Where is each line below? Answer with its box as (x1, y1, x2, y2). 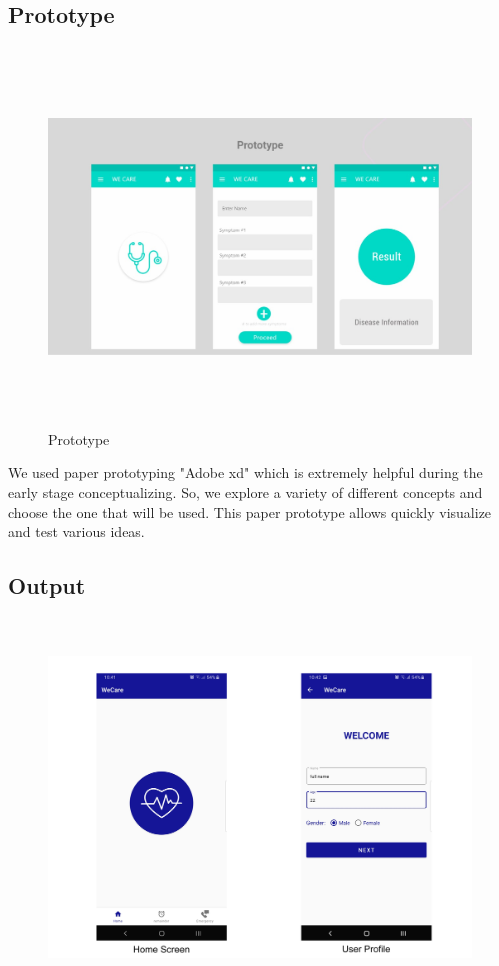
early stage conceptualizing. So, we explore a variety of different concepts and (8, 481, 483, 502)
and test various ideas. (8, 521, 145, 542)
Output (8, 570, 86, 601)
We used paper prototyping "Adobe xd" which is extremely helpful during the (8, 462, 483, 483)
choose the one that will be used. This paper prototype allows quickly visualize (8, 501, 492, 522)
